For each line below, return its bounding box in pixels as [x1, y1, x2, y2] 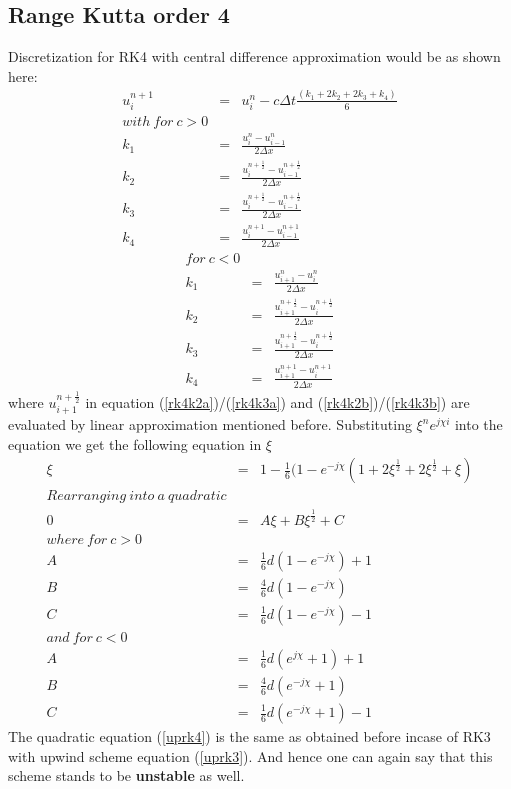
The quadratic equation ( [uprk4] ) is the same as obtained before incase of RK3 [8, 726, 491, 747]
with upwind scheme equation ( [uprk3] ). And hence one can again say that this [8, 745, 493, 766]
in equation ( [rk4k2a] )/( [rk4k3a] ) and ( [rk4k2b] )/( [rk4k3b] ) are [85, 391, 470, 412]
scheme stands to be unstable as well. [8, 765, 245, 786]
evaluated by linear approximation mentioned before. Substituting [8, 414, 412, 435]
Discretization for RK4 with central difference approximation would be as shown [8, 46, 501, 67]
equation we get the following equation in [8, 433, 262, 454]
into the [454, 414, 503, 435]
